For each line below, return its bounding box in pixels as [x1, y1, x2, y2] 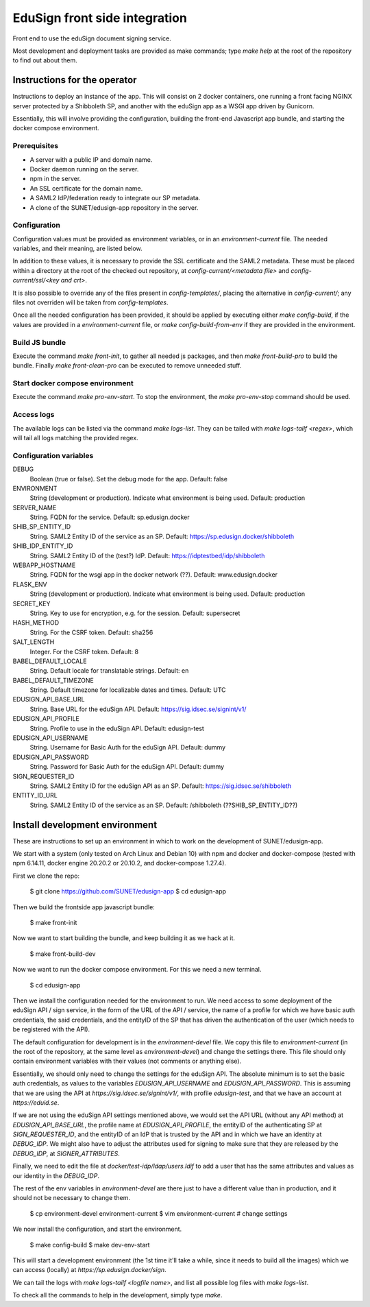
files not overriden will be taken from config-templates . [12, 298, 169, 307]
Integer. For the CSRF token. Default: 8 [29, 647, 139, 656]
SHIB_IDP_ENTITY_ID [12, 542, 73, 550]
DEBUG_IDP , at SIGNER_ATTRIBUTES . [12, 1149, 120, 1158]
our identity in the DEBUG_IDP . [12, 1171, 99, 1179]
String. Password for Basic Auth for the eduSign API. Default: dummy [29, 763, 225, 771]
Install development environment [12, 819, 158, 830]
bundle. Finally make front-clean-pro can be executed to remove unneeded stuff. [12, 361, 242, 370]
